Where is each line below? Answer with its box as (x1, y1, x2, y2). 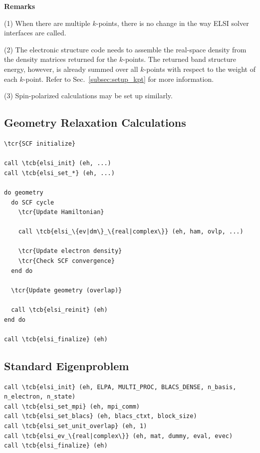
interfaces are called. (4, 27, 66, 38)
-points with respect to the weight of (144, 63, 256, 74)
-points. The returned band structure (123, 54, 236, 64)
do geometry (4, 189, 43, 196)
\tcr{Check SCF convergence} (18, 257, 115, 265)
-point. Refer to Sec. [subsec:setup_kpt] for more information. (23, 73, 214, 84)
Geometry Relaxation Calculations (4, 115, 186, 130)
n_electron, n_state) (4, 393, 76, 401)
